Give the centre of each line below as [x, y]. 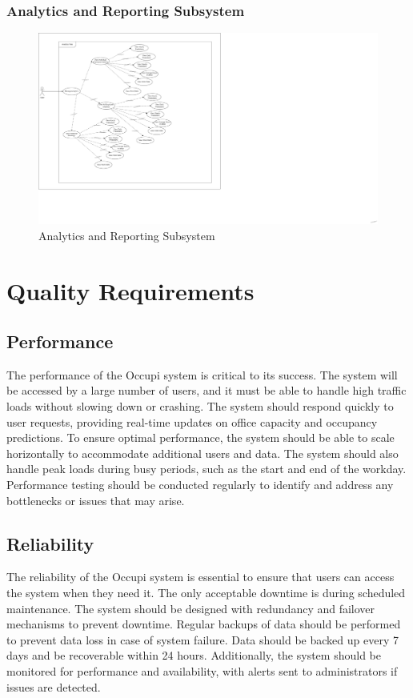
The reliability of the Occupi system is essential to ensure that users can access [200, 577]
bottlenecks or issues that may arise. [96, 500]
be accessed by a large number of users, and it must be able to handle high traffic [206, 390]
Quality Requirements [130, 290]
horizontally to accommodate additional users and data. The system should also [202, 453]
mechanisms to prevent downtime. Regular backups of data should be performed [204, 624]
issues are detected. [54, 686]
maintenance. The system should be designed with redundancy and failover [191, 608]
